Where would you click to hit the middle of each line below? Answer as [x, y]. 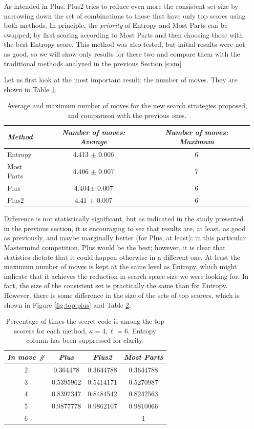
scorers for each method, [50, 330]
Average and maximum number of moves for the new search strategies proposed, [127, 106]
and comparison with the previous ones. [127, 115]
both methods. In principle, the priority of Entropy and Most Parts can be [116, 25]
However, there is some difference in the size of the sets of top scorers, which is [122, 295]
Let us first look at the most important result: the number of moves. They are [121, 80]
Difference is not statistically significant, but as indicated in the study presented [124, 219]
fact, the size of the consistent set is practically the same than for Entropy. [116, 285]
